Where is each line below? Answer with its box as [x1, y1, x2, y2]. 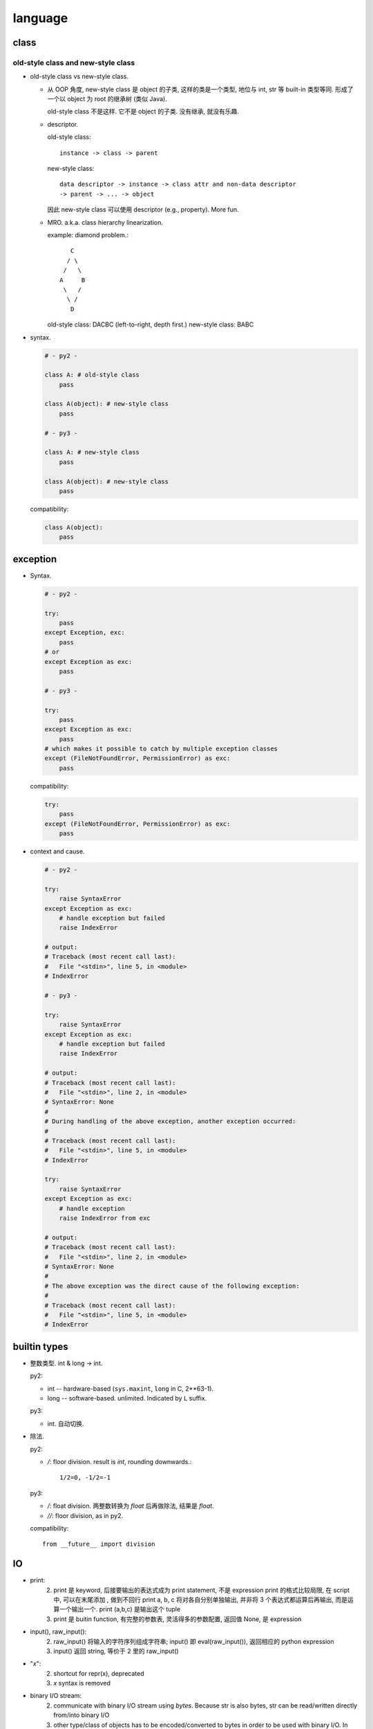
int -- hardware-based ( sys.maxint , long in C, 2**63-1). [47, 1384, 214, 1393]
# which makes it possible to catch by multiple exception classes [44, 745, 278, 753]
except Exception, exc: [44, 629, 126, 636]
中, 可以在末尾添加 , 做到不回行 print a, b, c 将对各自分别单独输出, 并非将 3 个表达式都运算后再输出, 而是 [53, 1595, 348, 1604]
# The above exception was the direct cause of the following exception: [44, 1282, 300, 1290]
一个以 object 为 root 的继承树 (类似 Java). [47, 95, 167, 103]
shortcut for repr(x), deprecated [53, 1669, 144, 1677]
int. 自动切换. [47, 1419, 84, 1427]
